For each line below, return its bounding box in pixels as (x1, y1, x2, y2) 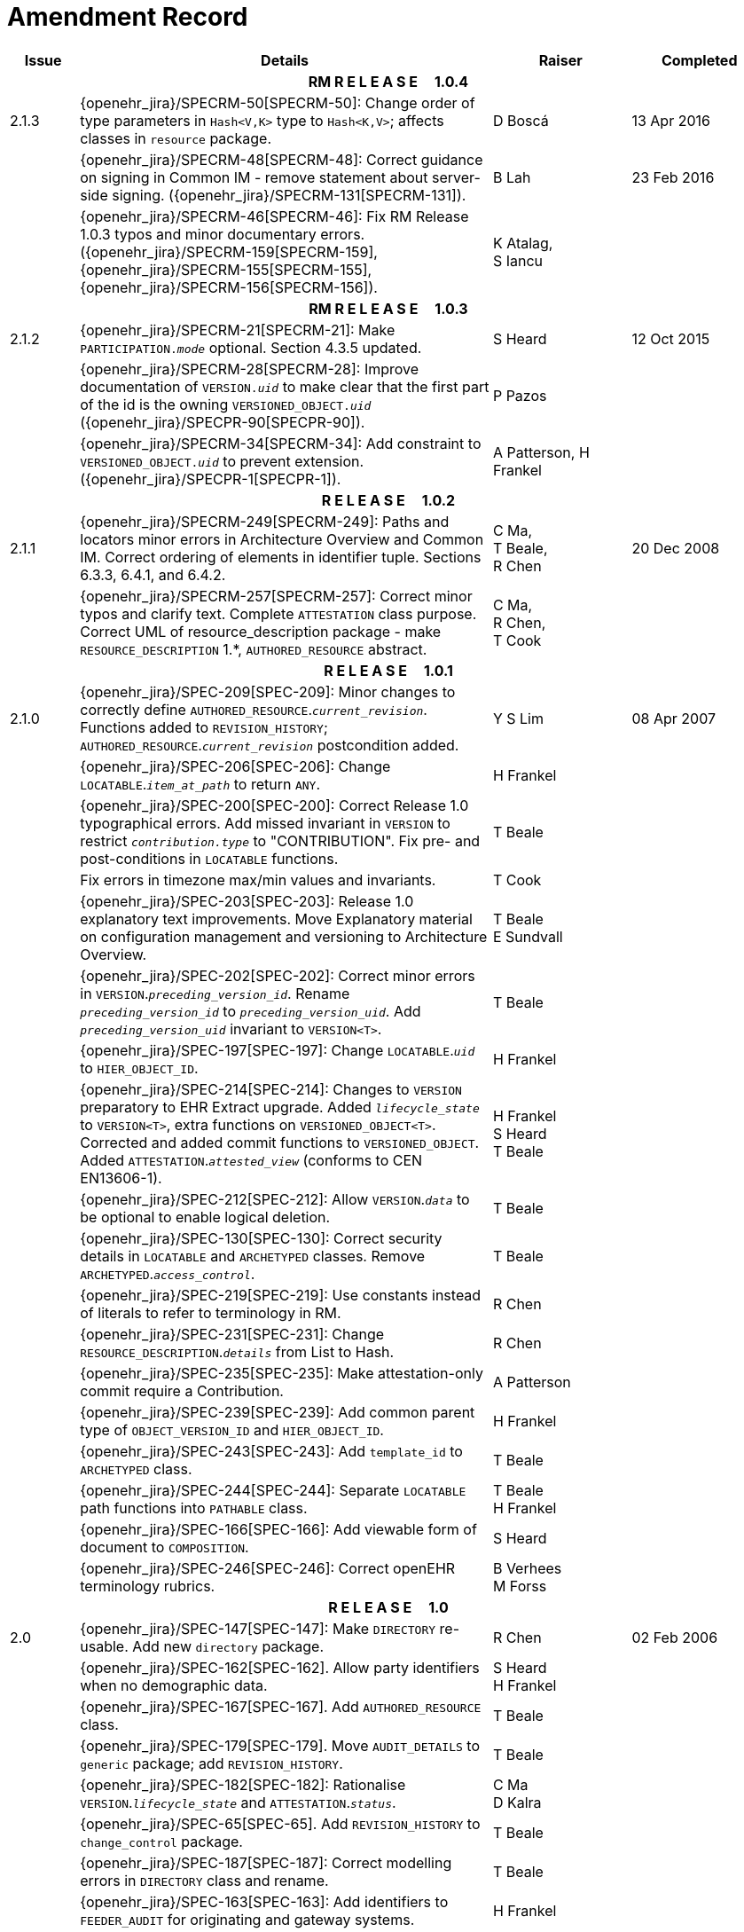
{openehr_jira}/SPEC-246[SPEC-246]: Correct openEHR (80, 1559, 456, 1577)
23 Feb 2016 (631, 168, 715, 186)
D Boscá (492, 111, 549, 130)
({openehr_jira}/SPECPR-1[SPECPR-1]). (80, 469, 341, 488)
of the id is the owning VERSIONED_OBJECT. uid (80, 395, 372, 413)
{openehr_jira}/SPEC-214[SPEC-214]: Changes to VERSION (80, 1080, 462, 1098)
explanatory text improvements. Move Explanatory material (80, 909, 473, 928)
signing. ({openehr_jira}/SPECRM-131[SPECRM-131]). (112, 185, 466, 204)
